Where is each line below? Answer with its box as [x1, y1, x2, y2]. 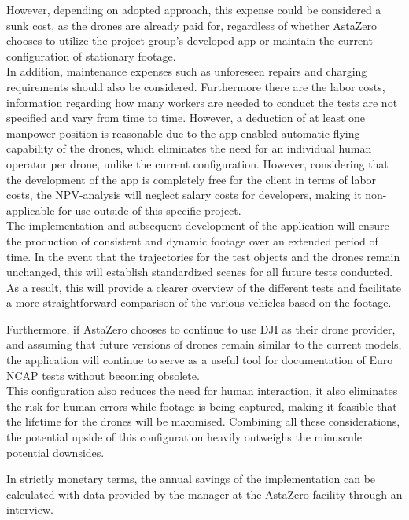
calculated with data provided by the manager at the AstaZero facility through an [6, 485, 403, 502]
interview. [6, 501, 53, 518]
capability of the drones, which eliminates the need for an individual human [6, 140, 372, 157]
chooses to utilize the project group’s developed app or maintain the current [6, 32, 373, 49]
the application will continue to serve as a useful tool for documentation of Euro [6, 352, 393, 368]
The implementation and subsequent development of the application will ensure [6, 217, 389, 234]
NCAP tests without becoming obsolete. [6, 367, 200, 383]
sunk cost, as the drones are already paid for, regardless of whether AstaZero [6, 17, 378, 33]
